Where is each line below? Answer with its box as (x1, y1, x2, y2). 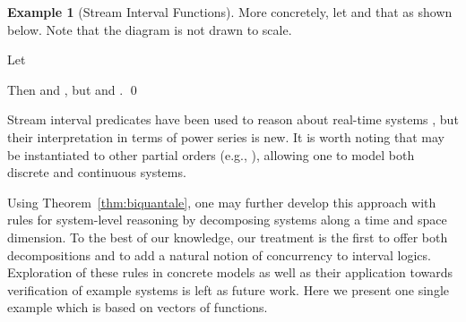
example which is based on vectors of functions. (7, 298, 268, 317)
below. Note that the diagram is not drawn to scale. (7, 20, 292, 38)
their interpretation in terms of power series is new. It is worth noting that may (7, 127, 444, 146)
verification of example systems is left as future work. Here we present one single (7, 280, 449, 299)
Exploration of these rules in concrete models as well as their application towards (7, 263, 453, 282)
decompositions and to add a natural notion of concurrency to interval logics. (7, 245, 431, 264)
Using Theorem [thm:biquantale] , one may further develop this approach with (7, 192, 436, 211)
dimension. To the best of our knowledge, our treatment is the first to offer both (7, 227, 448, 246)
